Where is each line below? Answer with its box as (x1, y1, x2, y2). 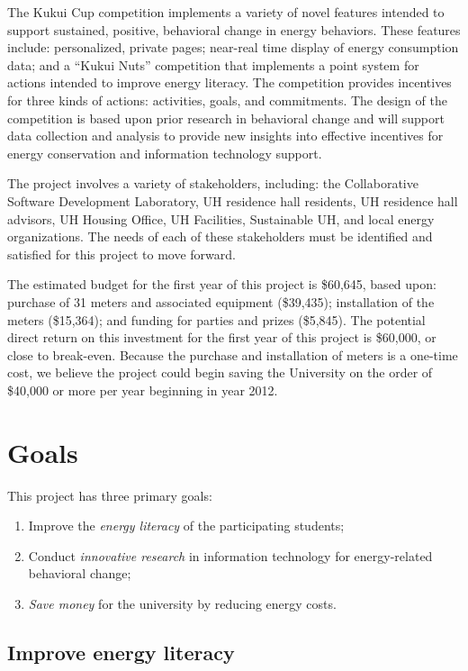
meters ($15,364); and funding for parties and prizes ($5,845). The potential (7, 310, 426, 329)
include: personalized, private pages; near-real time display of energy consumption (7, 38, 459, 57)
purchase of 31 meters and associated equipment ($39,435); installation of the (7, 292, 435, 311)
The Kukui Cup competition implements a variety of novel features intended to (7, 3, 445, 21)
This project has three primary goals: (7, 485, 212, 504)
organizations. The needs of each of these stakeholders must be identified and (7, 227, 433, 246)
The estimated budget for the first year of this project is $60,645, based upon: (7, 275, 436, 294)
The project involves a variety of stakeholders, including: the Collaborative (7, 174, 418, 193)
